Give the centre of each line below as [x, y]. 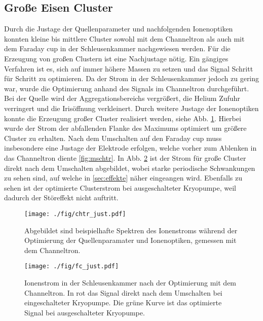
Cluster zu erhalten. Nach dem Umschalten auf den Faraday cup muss [113, 138]
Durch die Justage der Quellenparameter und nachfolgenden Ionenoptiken [119, 29]
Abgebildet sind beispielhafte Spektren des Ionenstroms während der [131, 230]
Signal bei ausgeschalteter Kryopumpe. [85, 312]
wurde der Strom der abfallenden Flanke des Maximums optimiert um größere [125, 128]
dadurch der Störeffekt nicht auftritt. [61, 198]
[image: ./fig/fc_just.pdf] [72, 266]
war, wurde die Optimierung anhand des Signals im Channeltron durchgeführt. [127, 88]
